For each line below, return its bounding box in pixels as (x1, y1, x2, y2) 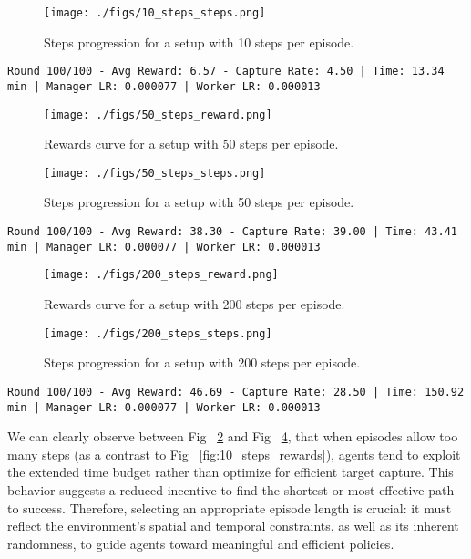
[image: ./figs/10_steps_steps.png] (44, 6, 266, 19)
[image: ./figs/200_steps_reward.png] (44, 268, 279, 282)
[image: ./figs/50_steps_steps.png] (44, 166, 266, 180)
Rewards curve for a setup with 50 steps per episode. (44, 134, 339, 153)
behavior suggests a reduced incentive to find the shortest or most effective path (7, 480, 455, 499)
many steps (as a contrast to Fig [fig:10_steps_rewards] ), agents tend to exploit (7, 444, 461, 463)
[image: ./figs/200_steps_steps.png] (44, 326, 272, 340)
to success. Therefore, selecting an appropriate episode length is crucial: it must (7, 498, 452, 517)
